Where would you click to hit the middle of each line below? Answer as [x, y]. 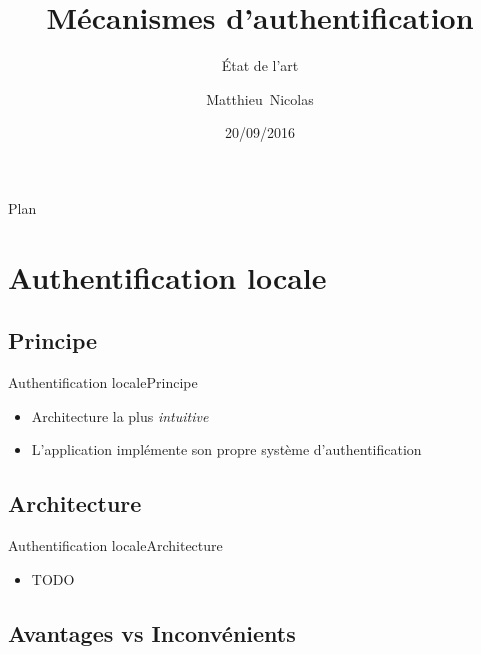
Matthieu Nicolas [260, 98]
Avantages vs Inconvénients [152, 632]
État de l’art [260, 65]
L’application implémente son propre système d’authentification [226, 449]
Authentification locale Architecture [115, 545]
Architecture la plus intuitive [120, 415]
